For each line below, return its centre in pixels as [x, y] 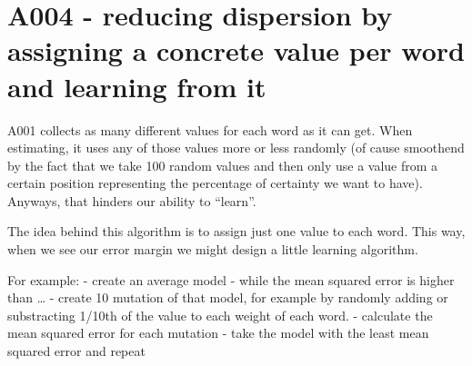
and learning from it [137, 86]
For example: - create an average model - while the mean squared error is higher [231, 279]
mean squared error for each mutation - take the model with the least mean [218, 333]
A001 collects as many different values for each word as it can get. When [210, 129]
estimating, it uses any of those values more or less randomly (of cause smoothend [236, 148]
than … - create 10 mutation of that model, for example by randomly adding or [228, 297]
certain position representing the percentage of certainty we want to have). [215, 183]
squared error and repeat [76, 351]
